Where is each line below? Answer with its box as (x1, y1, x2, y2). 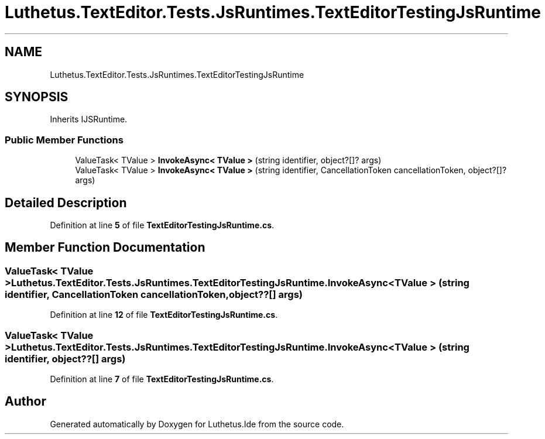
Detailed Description (5, 195, 127, 210)
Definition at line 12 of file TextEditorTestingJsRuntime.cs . (50, 310, 278, 320)
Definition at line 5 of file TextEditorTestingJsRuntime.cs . (50, 220, 275, 231)
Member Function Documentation (5, 240, 205, 255)
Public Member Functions (5, 133, 124, 146)
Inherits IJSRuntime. (50, 114, 128, 125)
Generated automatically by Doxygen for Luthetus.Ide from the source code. (50, 419, 344, 429)
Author (5, 394, 46, 409)
